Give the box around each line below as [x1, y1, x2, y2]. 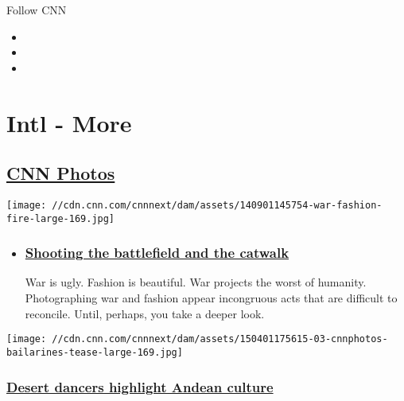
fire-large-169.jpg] [6, 212, 115, 224]
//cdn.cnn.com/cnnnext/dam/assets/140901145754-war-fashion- [52, 199, 383, 211]
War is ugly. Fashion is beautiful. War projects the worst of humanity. [25, 274, 367, 290]
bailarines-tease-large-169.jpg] [6, 346, 183, 358]
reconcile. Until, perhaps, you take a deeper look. [25, 305, 265, 321]
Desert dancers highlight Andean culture [6, 376, 274, 396]
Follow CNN [6, 2, 67, 18]
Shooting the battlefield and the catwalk [25, 243, 289, 263]
